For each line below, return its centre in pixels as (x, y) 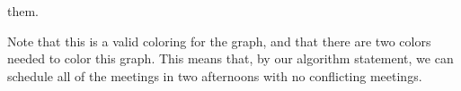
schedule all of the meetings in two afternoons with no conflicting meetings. (215, 75)
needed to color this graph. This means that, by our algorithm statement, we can (230, 58)
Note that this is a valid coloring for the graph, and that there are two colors (219, 41)
